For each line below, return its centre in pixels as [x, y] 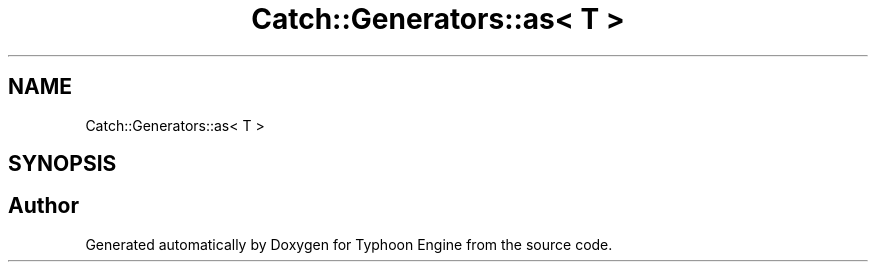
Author [43, 206]
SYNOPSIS [62, 164]
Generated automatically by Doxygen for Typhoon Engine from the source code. [349, 244]
